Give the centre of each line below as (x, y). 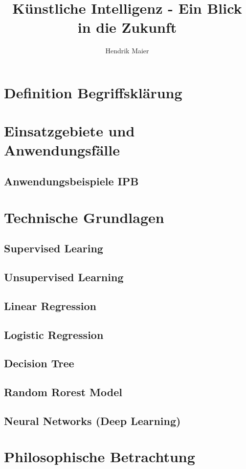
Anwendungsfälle (62, 150)
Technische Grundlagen (84, 217)
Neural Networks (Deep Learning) (92, 420)
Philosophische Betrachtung (100, 457)
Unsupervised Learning (64, 277)
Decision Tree (39, 363)
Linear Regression (50, 305)
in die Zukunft (127, 27)
